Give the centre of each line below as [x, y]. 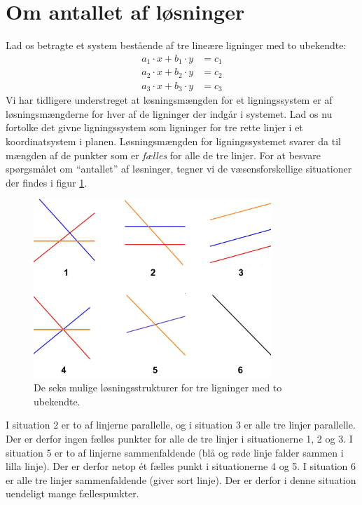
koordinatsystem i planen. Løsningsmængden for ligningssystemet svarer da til [173, 141]
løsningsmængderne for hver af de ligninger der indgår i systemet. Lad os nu [169, 113]
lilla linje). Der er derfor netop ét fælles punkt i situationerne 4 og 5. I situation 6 [181, 466]
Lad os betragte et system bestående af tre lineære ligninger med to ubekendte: [176, 45]
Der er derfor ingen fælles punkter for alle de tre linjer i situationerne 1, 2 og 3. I [179, 438]
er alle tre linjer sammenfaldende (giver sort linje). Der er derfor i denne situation [181, 479]
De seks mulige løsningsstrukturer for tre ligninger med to [158, 388]
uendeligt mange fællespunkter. [72, 493]
